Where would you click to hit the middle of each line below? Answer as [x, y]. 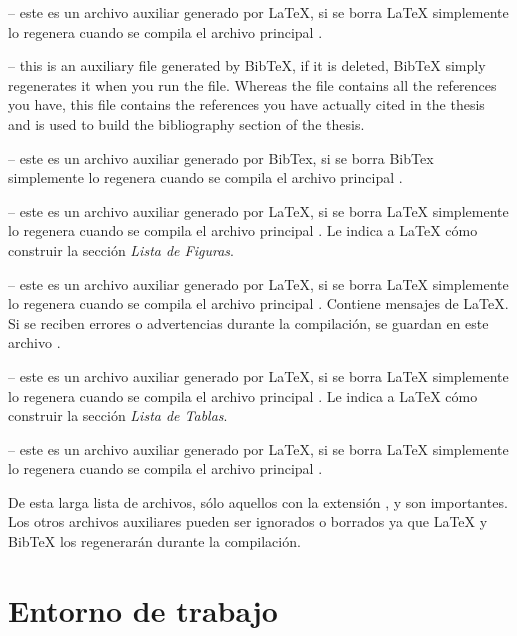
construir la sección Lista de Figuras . [121, 249]
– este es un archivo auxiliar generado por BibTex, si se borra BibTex [221, 157]
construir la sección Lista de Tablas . [118, 415]
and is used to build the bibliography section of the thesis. [186, 123]
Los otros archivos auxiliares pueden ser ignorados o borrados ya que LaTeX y [248, 521]
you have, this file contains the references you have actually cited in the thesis [246, 104]
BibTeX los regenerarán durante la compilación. [154, 541]
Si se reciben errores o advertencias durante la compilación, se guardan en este [248, 322]
